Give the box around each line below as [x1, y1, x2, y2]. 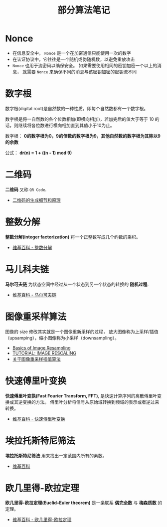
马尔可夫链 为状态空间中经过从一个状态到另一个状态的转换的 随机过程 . [5, 281, 149, 287]
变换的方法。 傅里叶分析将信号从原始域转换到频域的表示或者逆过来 [22, 399, 160, 405]
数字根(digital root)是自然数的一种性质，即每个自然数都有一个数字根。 [5, 105, 149, 111]
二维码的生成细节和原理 [12, 197, 61, 203]
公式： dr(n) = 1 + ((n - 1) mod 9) [5, 150, 72, 156]
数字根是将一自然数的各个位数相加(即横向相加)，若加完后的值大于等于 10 [5, 116, 154, 122]
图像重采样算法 [5, 311, 67, 322]
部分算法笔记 [57, 4, 110, 16]
